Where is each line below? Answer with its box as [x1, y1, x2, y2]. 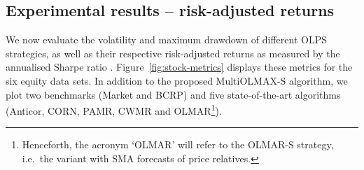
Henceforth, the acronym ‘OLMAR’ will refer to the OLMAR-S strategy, [22, 137, 334, 152]
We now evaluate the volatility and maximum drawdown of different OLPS [6, 32, 327, 47]
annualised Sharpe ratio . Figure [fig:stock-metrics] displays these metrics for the [6, 59, 353, 74]
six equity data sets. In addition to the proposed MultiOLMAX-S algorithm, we [6, 73, 348, 87]
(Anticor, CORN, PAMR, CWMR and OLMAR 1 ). [6, 101, 222, 118]
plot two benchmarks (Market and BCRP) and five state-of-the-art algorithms [6, 87, 341, 101]
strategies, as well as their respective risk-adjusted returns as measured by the [6, 45, 340, 60]
